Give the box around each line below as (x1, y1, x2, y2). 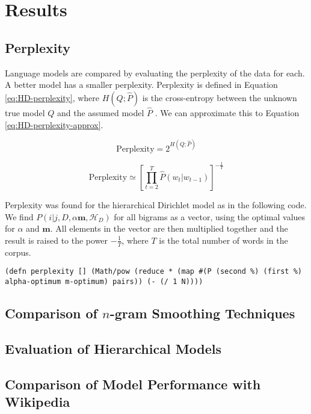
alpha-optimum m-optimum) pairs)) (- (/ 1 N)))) (5, 277, 203, 286)
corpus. (5, 246, 31, 258)
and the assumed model (57, 106, 144, 119)
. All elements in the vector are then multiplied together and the (50, 222, 288, 235)
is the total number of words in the (159, 233, 288, 246)
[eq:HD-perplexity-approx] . (5, 118, 103, 131)
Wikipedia (5, 392, 70, 410)
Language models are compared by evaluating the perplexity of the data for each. (5, 66, 305, 79)
